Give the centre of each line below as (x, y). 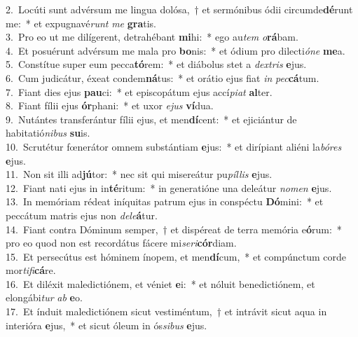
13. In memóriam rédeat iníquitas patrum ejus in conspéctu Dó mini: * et (165, 201)
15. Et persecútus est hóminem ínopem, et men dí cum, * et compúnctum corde (176, 256)
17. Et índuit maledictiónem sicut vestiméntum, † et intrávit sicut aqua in (166, 311)
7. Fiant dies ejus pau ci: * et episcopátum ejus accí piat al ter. (139, 91)
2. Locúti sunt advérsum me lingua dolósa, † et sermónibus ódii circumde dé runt (179, 9)
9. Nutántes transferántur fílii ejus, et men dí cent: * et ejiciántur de (151, 119)
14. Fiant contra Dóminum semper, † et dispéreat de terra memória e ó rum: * (174, 229)
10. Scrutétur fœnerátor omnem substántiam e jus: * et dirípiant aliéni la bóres (174, 146)
